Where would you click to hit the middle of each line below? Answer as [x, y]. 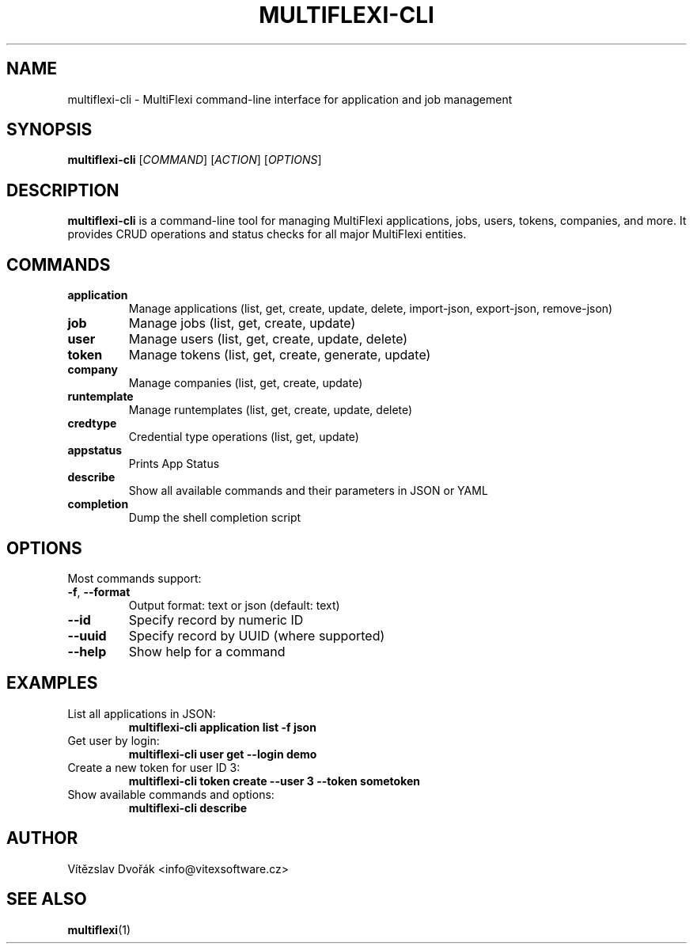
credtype [92, 424]
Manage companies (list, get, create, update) [246, 383]
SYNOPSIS [49, 130]
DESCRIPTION [63, 190]
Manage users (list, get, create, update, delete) [268, 339]
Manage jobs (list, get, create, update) [242, 323]
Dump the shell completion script [215, 518]
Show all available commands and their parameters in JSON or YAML [308, 491]
